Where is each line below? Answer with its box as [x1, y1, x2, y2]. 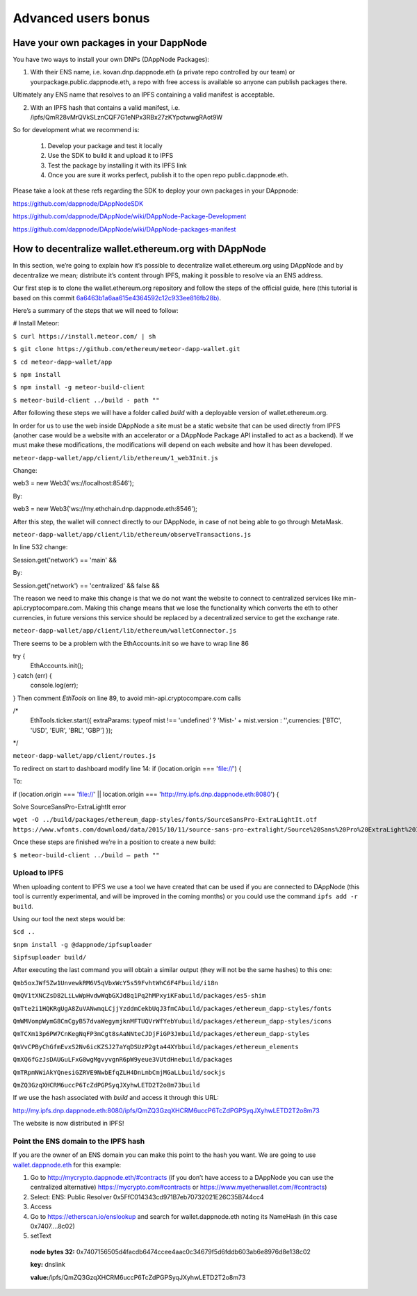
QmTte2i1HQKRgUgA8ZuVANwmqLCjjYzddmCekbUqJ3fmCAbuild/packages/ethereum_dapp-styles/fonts [13, 1005, 332, 1012]
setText [30, 1231, 51, 1240]
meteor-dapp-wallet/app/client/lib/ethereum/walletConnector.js [13, 626, 237, 635]
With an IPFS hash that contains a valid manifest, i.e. [30, 103, 181, 111]
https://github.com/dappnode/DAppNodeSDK [13, 199, 144, 208]
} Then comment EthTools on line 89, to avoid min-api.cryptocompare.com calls [13, 694, 241, 702]
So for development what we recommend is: [13, 126, 140, 134]
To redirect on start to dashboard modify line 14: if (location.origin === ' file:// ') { [13, 764, 242, 772]
